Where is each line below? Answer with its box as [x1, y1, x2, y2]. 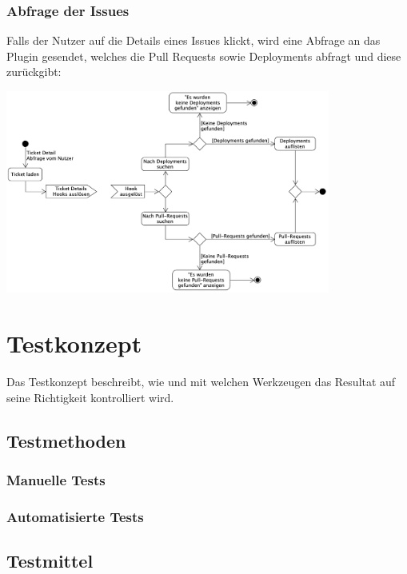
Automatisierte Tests [6, 506, 144, 526]
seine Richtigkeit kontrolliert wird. [6, 389, 174, 405]
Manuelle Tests [6, 469, 106, 489]
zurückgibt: [6, 63, 62, 80]
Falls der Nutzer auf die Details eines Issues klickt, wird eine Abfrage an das [6, 32, 381, 49]
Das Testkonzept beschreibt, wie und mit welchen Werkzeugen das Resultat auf [6, 373, 396, 390]
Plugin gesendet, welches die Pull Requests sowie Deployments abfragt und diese [6, 47, 401, 64]
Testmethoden [6, 428, 126, 452]
